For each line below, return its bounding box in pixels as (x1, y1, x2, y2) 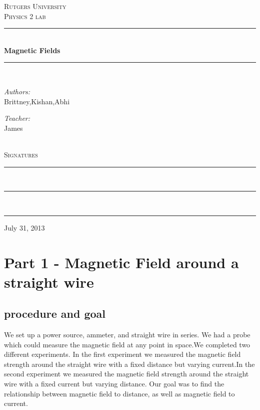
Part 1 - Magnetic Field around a (4, 252, 239, 272)
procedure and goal (4, 306, 106, 321)
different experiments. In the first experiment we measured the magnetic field (4, 349, 241, 359)
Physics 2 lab (4, 11, 46, 21)
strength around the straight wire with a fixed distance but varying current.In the (4, 358, 255, 369)
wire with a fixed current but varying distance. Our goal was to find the (4, 378, 224, 389)
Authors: (4, 86, 30, 96)
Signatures (4, 149, 38, 159)
